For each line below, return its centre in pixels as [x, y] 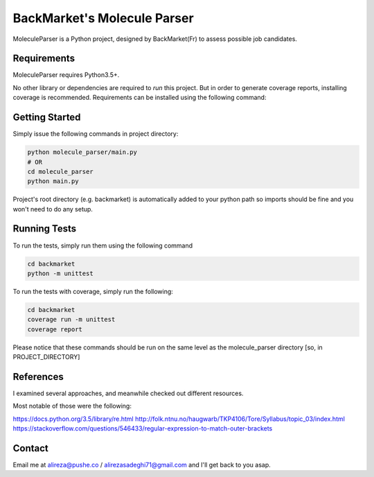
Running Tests [44, 229]
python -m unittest [60, 273]
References [38, 377]
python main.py [53, 181]
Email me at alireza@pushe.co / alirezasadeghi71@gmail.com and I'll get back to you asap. [142, 465]
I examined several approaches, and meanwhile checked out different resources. [128, 393]
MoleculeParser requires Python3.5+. [66, 75]
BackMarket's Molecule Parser [103, 18]
